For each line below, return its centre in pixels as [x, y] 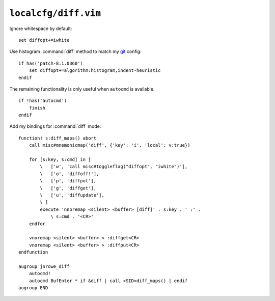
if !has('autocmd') [43, 101]
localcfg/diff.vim [55, 13]
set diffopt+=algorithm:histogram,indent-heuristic [95, 71]
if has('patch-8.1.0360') [51, 63]
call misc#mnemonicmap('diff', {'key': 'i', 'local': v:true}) [109, 145]
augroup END [33, 288]
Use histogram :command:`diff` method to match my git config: [76, 51]
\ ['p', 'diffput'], [68, 181]
